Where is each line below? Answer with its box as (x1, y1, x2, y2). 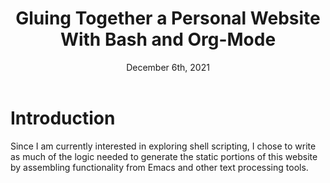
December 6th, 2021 (126, 61, 210, 73)
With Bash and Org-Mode (59, 28, 277, 51)
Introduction (10, 107, 116, 129)
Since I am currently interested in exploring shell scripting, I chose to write (10, 140, 317, 152)
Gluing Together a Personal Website (15, 7, 321, 30)
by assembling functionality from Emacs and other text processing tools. (10, 161, 309, 173)
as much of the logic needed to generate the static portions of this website (10, 150, 318, 162)
